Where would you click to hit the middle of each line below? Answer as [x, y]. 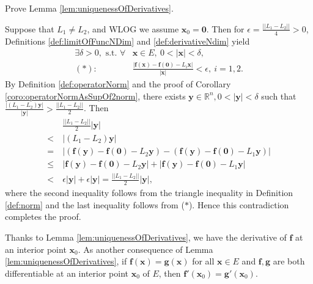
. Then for [225, 28]
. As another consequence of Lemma [145, 249]
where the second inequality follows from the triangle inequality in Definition [149, 193]
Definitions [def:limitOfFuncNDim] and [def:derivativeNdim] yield [127, 41]
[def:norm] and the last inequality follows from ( [95, 204]
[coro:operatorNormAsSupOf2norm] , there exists [95, 96]
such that [279, 96]
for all [203, 261]
